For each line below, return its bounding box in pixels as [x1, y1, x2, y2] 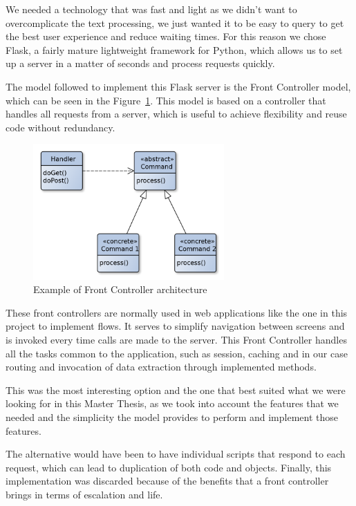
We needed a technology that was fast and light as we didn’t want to [6, 2, 297, 16]
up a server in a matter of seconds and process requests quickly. [6, 56, 275, 71]
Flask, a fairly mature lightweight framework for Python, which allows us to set [6, 42, 343, 57]
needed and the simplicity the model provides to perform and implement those [6, 410, 339, 424]
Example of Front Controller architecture [33, 282, 207, 297]
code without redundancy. [6, 120, 115, 134]
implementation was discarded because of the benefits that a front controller [6, 474, 329, 488]
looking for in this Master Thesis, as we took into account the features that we [6, 396, 339, 411]
